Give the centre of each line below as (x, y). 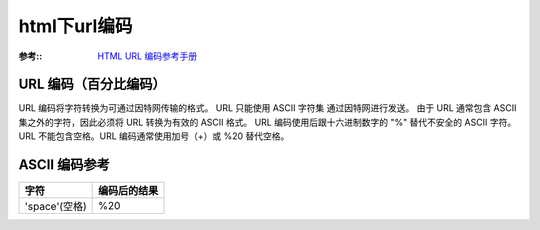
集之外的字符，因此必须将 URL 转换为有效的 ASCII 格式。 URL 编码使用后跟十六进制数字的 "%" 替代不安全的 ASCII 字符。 (267, 122)
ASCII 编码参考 (64, 165)
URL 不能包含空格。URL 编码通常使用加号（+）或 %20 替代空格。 (154, 136)
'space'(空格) (55, 207)
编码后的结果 (128, 191)
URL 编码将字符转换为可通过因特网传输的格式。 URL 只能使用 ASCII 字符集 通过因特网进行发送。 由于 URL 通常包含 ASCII (267, 108)
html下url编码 (75, 26)
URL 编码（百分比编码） (92, 84)
